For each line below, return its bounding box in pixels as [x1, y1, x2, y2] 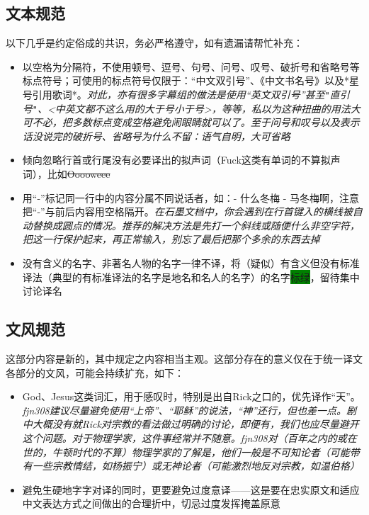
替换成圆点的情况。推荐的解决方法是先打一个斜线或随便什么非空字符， [32, 217, 360, 232]
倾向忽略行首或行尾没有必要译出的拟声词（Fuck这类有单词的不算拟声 [22, 152, 341, 167]
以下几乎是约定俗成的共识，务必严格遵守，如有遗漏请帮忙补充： [6, 35, 303, 50]
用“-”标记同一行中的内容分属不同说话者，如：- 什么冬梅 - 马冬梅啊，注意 [22, 190, 359, 205]
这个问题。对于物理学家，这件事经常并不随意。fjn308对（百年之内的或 [22, 431, 347, 445]
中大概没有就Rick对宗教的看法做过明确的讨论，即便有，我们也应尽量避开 [22, 417, 359, 431]
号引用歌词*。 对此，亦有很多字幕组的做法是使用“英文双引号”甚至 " [22, 86, 330, 101]
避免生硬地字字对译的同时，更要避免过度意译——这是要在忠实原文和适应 [22, 482, 360, 497]
